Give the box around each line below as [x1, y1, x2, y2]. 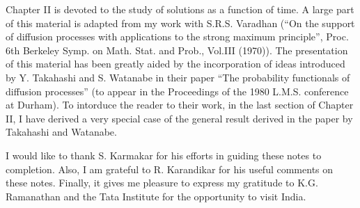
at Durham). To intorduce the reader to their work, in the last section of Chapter [6, 97, 354, 112]
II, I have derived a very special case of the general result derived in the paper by [6, 111, 353, 125]
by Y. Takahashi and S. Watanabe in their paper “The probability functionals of [6, 70, 350, 84]
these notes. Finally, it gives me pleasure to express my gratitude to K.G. [6, 175, 318, 190]
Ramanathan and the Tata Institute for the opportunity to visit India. [6, 189, 306, 203]
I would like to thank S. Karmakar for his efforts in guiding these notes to [6, 147, 322, 162]
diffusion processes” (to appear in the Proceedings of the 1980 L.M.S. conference [6, 83, 349, 98]
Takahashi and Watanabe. [6, 125, 117, 139]
